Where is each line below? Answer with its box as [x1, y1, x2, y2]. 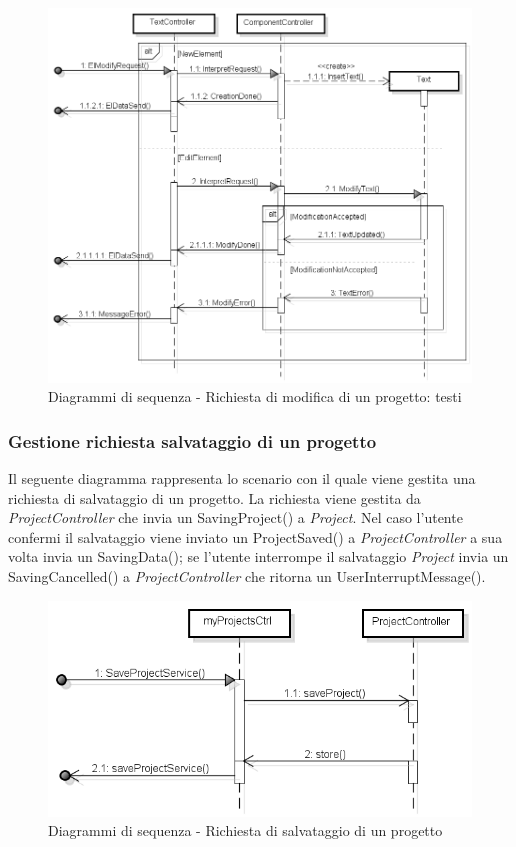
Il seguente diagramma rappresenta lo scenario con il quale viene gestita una [8, 468, 476, 489]
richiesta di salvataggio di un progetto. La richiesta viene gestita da [8, 487, 421, 508]
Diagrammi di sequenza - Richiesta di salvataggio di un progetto [48, 820, 443, 841]
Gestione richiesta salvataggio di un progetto [8, 428, 377, 453]
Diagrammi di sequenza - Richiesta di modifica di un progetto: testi [48, 386, 462, 407]
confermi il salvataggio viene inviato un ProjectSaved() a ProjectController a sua [8, 526, 503, 547]
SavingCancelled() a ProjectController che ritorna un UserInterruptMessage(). [8, 566, 486, 587]
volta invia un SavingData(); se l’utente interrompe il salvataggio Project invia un [8, 546, 509, 567]
